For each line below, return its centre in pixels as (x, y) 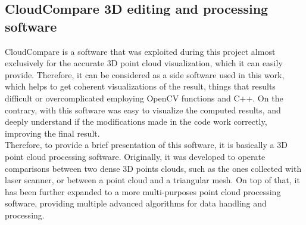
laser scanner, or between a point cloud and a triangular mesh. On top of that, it (152, 180)
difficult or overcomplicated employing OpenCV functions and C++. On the (144, 98)
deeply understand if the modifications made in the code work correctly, (136, 121)
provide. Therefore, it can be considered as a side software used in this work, (145, 74)
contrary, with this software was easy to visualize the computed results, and (143, 110)
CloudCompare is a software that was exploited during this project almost (140, 51)
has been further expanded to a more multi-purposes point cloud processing (143, 191)
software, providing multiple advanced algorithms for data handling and (136, 203)
